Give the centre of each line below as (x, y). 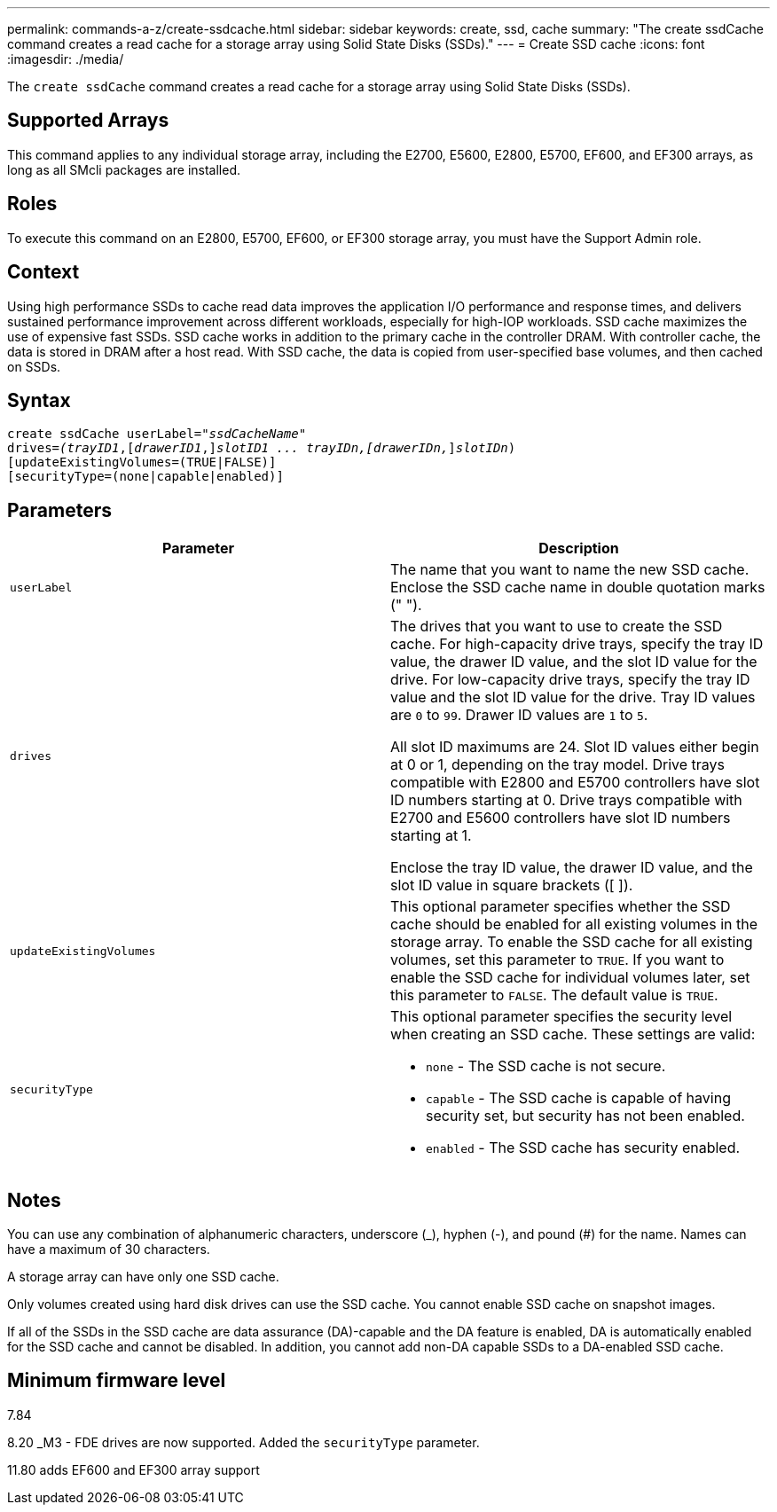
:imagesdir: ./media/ (66, 59)
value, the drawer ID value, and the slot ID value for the (574, 662)
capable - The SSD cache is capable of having (578, 1098)
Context (43, 272)
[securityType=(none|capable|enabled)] (145, 477)
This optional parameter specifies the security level (561, 1017)
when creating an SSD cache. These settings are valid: (573, 1034)
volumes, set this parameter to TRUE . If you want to (557, 960)
